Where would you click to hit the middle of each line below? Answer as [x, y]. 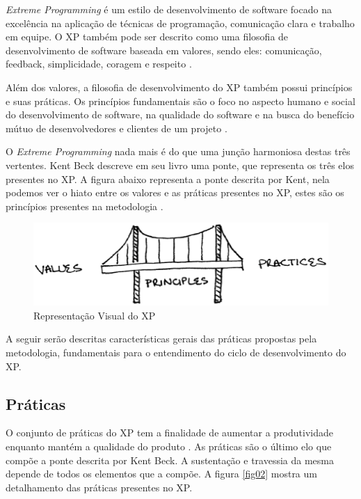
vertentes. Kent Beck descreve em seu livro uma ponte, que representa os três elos [180, 165]
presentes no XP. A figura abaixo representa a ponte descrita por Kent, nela [168, 179]
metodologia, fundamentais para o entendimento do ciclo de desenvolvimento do [176, 352]
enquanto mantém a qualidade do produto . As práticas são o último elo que [169, 446]
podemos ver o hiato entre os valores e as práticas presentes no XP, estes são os [175, 192]
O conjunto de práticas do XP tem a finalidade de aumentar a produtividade [169, 433]
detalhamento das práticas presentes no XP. [99, 487]
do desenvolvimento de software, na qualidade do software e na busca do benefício [180, 114]
